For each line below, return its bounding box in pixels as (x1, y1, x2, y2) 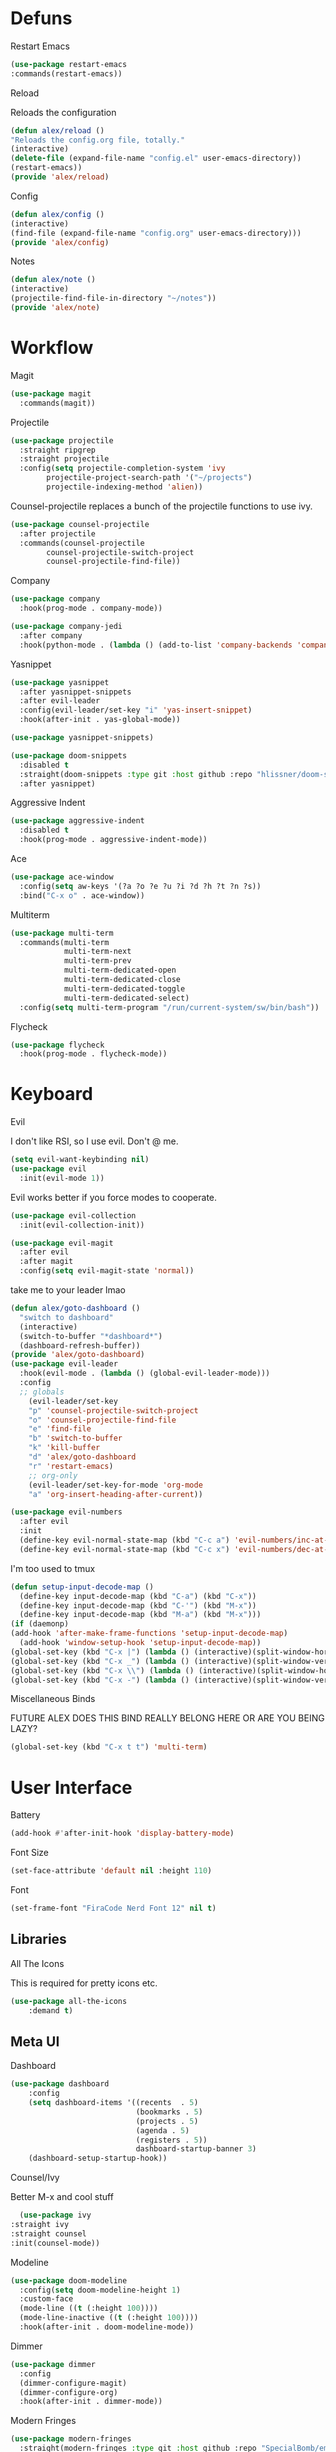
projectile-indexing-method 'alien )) (46, 482, 203, 492)
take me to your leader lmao (10, 1284, 126, 1296)
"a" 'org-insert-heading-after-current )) (28, 1489, 203, 1499)
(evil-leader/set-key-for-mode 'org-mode (28, 1480, 203, 1490)
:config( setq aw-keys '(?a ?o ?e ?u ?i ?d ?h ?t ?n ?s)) (19, 881, 262, 891)
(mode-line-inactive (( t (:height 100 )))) (19, 2313, 199, 2323)
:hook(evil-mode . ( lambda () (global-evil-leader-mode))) (19, 1368, 271, 1379)
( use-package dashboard (10, 2079, 110, 2089)
